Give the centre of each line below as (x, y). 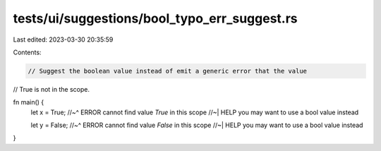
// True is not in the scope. (51, 89)
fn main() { (29, 102)
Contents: (27, 52)
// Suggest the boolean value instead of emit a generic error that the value (167, 71)
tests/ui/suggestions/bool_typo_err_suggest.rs (155, 18)
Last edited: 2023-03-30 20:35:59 (63, 40)
